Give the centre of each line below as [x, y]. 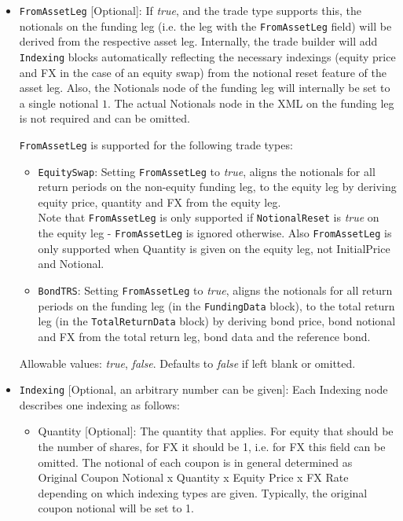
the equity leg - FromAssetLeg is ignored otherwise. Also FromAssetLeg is [215, 233]
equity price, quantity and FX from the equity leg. [159, 202]
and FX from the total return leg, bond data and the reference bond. [204, 336]
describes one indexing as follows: [99, 404]
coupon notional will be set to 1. [116, 508]
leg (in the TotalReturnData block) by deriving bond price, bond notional [217, 321]
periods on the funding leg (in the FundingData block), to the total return [216, 305]
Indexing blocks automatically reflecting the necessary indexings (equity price [207, 56]
